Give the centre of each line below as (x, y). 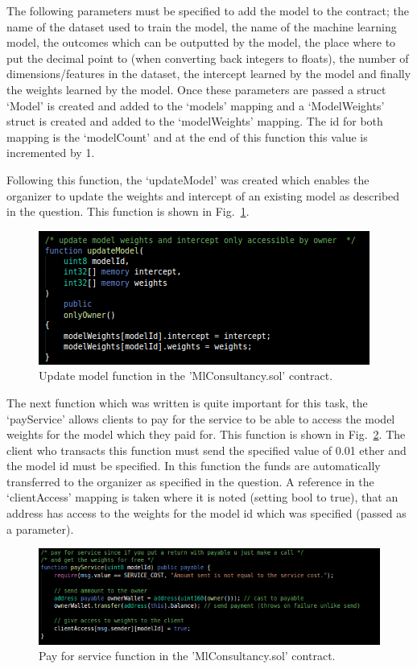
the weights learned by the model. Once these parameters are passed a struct (196, 89)
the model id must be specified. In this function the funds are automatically (194, 466)
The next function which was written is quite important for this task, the (187, 402)
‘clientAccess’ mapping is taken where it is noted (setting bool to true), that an (202, 497)
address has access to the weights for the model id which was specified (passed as (206, 513)
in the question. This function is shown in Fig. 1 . (128, 211)
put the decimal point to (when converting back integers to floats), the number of (208, 58)
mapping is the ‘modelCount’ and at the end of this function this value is (187, 136)
